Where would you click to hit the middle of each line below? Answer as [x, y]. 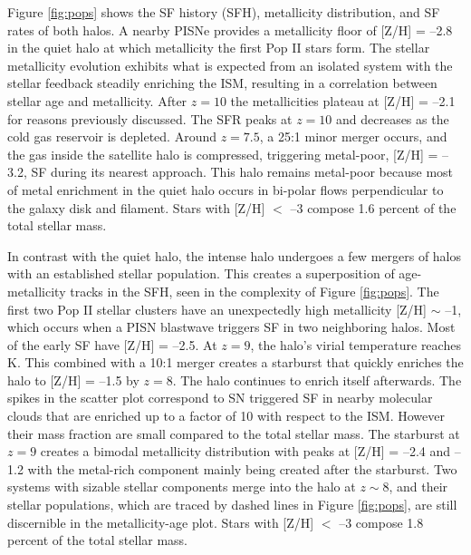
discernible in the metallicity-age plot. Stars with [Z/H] [161, 522]
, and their [418, 487]
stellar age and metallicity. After [97, 100]
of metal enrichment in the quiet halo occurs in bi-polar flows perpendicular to [226, 189]
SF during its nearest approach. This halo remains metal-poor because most [242, 172]
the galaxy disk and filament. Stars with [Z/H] [136, 207]
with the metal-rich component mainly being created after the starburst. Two [242, 468]
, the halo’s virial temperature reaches [356, 344]
